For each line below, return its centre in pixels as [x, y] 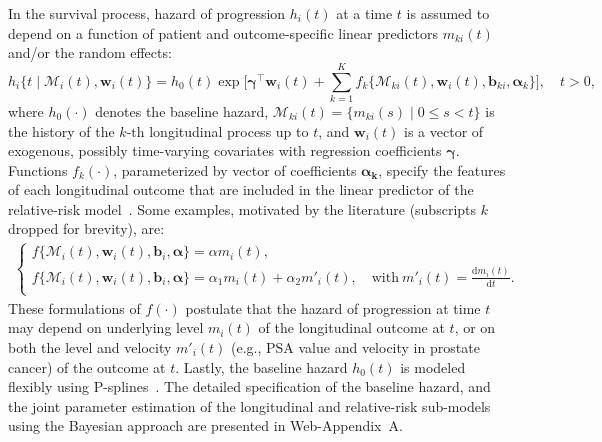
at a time [364, 13]
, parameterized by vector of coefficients [235, 169]
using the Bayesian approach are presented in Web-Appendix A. [205, 425]
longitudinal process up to [229, 130]
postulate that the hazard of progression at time [333, 307]
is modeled [433, 366]
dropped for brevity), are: [86, 228]
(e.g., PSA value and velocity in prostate [355, 347]
